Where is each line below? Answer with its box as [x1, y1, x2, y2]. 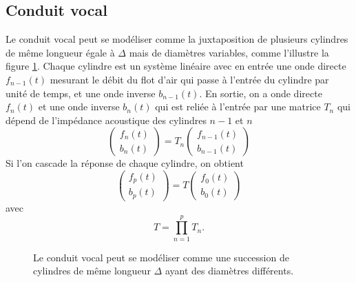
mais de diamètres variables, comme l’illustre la [129, 45, 329, 59]
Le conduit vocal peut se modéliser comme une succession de [33, 250, 289, 264]
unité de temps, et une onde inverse [6, 85, 156, 100]
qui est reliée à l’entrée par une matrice [155, 99, 321, 114]
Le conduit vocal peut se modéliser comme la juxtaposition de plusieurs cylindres [6, 32, 348, 46]
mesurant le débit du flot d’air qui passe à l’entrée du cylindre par [50, 72, 329, 86]
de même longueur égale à [6, 45, 115, 59]
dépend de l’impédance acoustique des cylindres [6, 112, 207, 127]
